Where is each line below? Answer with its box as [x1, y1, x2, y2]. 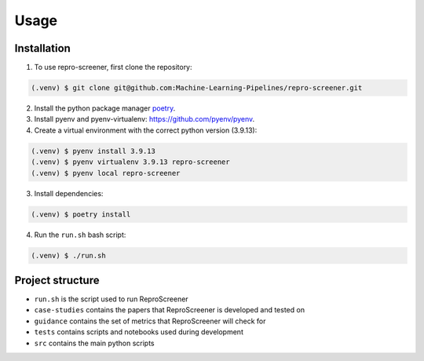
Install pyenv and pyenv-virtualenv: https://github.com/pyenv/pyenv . [34, 115, 255, 124]
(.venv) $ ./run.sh [31, 251, 106, 260]
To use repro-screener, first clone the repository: [34, 63, 192, 72]
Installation [14, 42, 71, 55]
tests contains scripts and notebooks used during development [34, 327, 243, 337]
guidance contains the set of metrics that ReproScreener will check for [34, 316, 266, 326]
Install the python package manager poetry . [34, 104, 176, 113]
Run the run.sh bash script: [34, 230, 126, 239]
